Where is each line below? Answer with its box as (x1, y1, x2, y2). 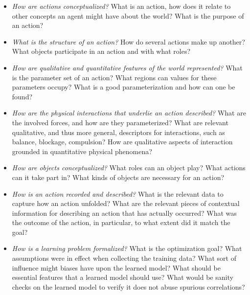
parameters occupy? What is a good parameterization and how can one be (12, 82, 235, 92)
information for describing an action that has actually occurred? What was (12, 207, 237, 218)
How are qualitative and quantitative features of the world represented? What (12, 62, 243, 72)
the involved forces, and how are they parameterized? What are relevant (12, 117, 228, 127)
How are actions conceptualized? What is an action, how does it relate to (12, 1, 231, 11)
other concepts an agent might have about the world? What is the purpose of (12, 10, 244, 21)
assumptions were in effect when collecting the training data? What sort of (12, 253, 236, 263)
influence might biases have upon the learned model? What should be (12, 262, 221, 272)
